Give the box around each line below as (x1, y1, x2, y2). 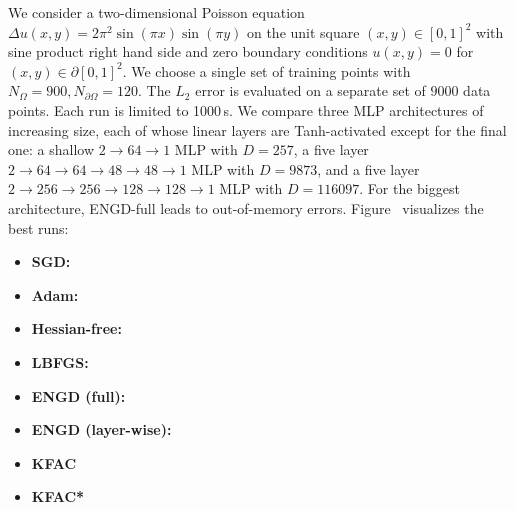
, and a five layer (317, 158, 420, 179)
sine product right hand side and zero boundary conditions (8, 41, 368, 62)
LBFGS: (31, 351, 89, 372)
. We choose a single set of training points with (122, 60, 411, 81)
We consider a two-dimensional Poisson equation (8, 2, 305, 22)
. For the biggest (359, 178, 460, 199)
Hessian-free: (31, 318, 122, 339)
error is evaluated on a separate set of (195, 80, 426, 101)
